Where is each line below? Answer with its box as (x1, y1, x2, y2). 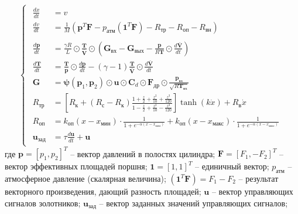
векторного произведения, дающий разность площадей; (5, 185, 201, 197)
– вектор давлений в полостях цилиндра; (70, 147, 215, 159)
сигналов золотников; (5, 196, 81, 209)
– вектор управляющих (211, 185, 293, 197)
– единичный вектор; (195, 160, 269, 172)
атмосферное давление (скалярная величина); (5, 172, 166, 184)
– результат (238, 172, 279, 184)
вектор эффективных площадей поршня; (5, 160, 148, 172)
